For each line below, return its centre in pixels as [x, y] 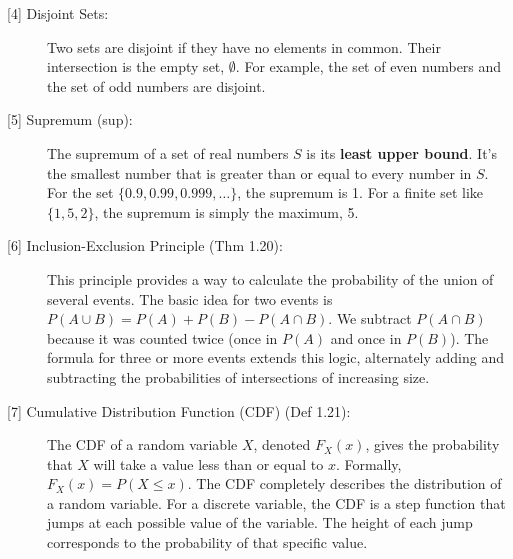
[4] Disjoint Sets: [58, 13]
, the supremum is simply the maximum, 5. [226, 211]
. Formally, [368, 463]
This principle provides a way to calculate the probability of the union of [270, 278]
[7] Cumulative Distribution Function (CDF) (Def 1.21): [179, 410]
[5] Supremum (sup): [70, 119]
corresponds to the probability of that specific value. [207, 542]
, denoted [282, 444]
